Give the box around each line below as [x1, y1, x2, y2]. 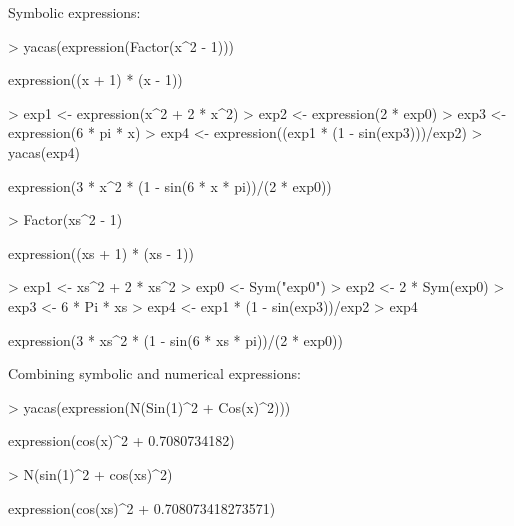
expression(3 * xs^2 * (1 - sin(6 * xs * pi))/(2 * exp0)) [8, 329, 343, 350]
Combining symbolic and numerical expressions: [8, 363, 301, 384]
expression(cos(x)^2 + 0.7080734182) [8, 430, 235, 451]
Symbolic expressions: [8, 2, 141, 22]
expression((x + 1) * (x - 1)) [8, 69, 183, 90]
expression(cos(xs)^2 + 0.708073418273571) [8, 497, 276, 518]
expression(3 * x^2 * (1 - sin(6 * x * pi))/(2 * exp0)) [8, 175, 332, 196]
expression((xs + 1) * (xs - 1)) [8, 242, 194, 263]
